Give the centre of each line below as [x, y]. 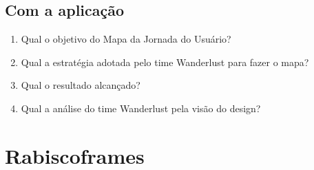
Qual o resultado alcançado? [81, 85]
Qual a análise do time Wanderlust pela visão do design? [141, 108]
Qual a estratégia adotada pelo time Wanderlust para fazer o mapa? [165, 62]
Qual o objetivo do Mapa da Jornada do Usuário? [126, 39]
